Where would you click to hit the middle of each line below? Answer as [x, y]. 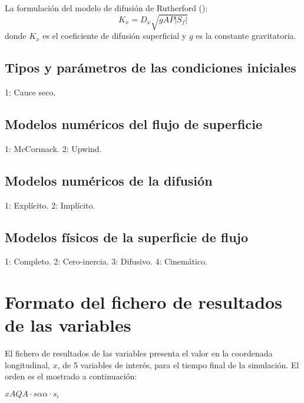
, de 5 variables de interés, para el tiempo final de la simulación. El [178, 364]
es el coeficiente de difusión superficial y [115, 36]
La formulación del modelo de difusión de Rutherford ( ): [106, 8]
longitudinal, [28, 364]
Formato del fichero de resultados [143, 302]
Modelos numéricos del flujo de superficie [133, 123]
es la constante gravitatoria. [246, 36]
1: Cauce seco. [30, 92]
